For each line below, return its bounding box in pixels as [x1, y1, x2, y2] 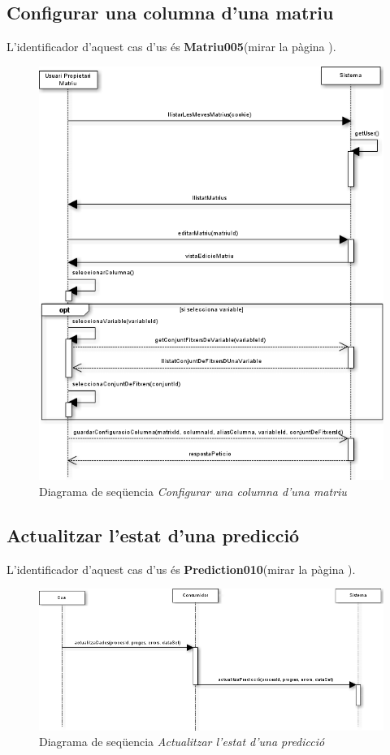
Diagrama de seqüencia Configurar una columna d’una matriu [39, 482, 347, 499]
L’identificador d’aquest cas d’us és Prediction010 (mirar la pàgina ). [6, 560, 356, 577]
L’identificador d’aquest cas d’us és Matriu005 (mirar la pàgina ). [6, 38, 336, 55]
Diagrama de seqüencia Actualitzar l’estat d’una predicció [39, 733, 325, 750]
